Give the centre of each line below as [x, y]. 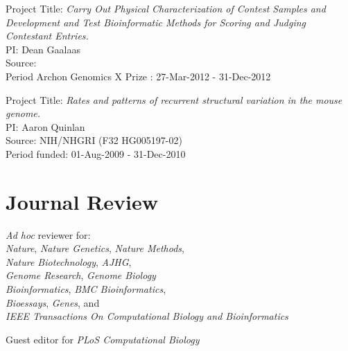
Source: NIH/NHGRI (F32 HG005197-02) [94, 140]
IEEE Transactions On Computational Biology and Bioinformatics [147, 316]
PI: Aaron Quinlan [45, 126]
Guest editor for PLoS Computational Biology [103, 339]
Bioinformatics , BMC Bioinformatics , [86, 289]
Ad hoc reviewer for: [48, 234]
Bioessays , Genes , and [53, 302]
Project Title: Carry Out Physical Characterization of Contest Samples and [166, 8]
